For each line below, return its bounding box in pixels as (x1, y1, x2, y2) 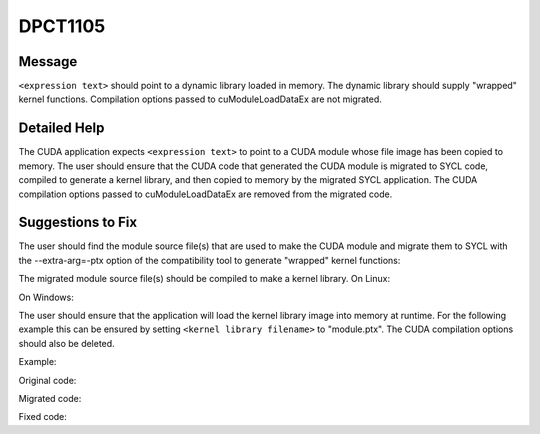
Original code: (18, 374, 77, 386)
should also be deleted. (18, 337, 115, 349)
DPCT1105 (18, 15, 106, 37)
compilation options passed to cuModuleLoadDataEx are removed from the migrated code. (18, 188, 393, 200)
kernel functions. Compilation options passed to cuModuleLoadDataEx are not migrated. (18, 93, 382, 105)
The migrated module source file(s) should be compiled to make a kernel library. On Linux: (18, 273, 390, 285)
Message (18, 53, 78, 70)
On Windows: (18, 291, 74, 303)
